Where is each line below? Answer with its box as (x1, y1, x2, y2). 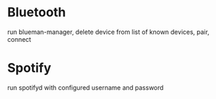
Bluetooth (7, 4, 66, 21)
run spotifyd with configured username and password (7, 83, 164, 92)
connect (7, 35, 32, 43)
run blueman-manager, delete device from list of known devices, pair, (7, 28, 210, 36)
